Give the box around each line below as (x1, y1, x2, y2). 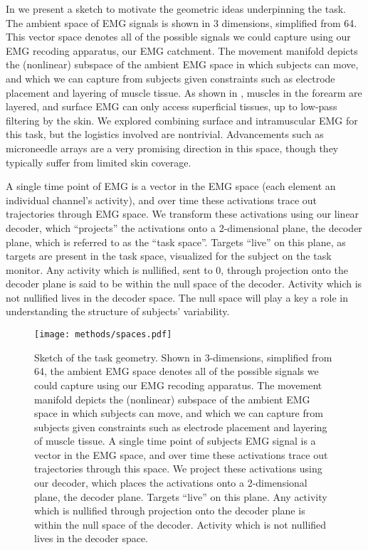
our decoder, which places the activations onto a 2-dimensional (34, 475, 307, 490)
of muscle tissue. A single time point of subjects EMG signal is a (34, 433, 316, 448)
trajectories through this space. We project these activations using (34, 461, 322, 476)
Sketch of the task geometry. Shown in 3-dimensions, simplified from (34, 349, 332, 364)
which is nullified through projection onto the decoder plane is (34, 503, 305, 518)
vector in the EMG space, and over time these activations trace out (34, 447, 328, 462)
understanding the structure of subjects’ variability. (6, 304, 230, 319)
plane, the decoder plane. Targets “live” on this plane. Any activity (34, 489, 327, 504)
